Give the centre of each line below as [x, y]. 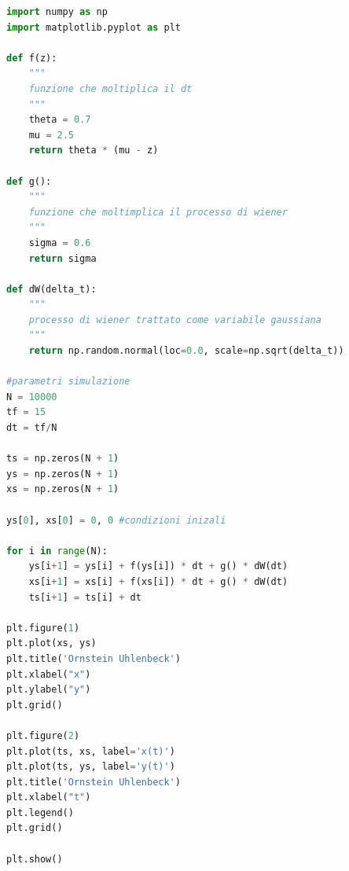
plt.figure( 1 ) [43, 628]
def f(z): [32, 58]
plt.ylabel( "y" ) [49, 690]
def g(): [29, 181]
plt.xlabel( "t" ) [49, 797]
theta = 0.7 [60, 120]
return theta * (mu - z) [94, 151]
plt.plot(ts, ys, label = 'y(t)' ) [91, 767]
